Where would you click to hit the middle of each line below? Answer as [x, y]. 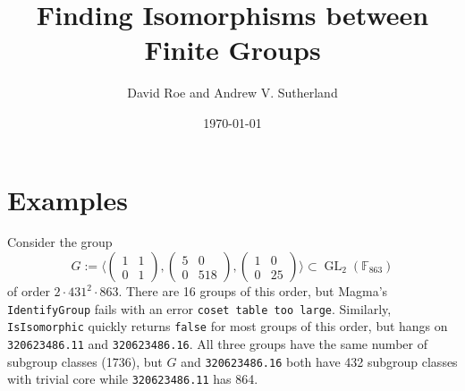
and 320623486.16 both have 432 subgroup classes [319, 361]
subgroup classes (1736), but [85, 361]
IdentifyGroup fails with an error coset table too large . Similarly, [199, 308]
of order [29, 291]
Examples [68, 199]
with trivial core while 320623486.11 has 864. [133, 379]
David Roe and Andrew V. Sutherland [232, 93]
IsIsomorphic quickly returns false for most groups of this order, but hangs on [228, 326]
